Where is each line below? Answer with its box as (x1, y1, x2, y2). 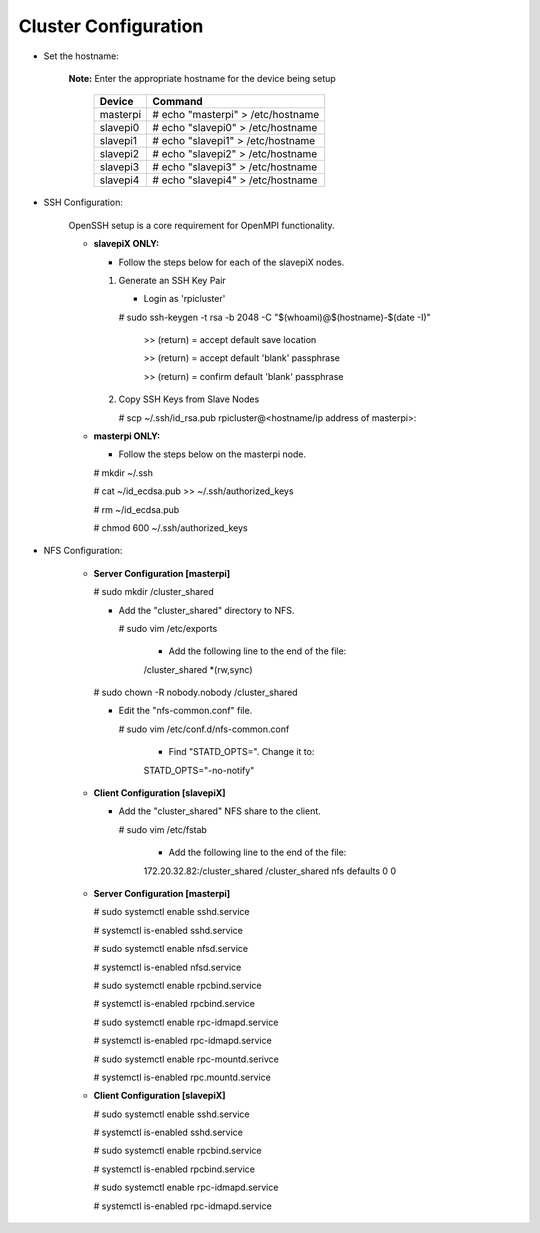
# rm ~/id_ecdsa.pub (93, 503, 180, 515)
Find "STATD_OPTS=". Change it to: (168, 746, 315, 758)
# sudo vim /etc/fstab (118, 823, 207, 835)
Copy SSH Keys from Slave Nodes (118, 393, 260, 405)
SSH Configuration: (43, 196, 124, 209)
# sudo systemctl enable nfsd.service (93, 943, 249, 955)
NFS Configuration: (43, 545, 123, 557)
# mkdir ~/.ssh (93, 466, 154, 479)
